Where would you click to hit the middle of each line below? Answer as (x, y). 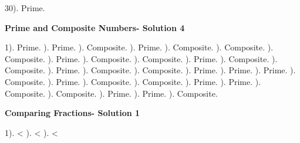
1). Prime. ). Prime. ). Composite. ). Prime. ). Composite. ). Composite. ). (139, 47)
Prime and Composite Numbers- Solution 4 (95, 27)
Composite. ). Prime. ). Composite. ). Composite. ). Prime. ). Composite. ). (141, 58)
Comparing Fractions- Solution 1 (73, 113)
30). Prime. (25, 8)
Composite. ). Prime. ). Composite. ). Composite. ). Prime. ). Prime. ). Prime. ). (150, 70)
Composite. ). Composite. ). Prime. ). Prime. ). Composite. (111, 93)
